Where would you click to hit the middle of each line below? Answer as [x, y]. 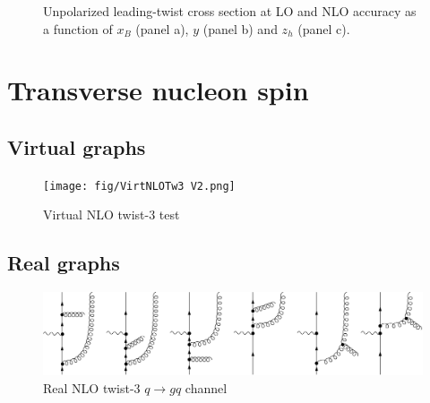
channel [206, 387]
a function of [78, 28]
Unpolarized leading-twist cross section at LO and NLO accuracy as [230, 11]
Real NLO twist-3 [92, 387]
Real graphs [64, 263]
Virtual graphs [77, 146]
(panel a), [162, 28]
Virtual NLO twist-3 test [112, 214]
